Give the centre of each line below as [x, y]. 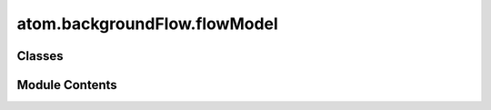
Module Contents [67, 85]
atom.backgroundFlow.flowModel [148, 24]
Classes [40, 56]
